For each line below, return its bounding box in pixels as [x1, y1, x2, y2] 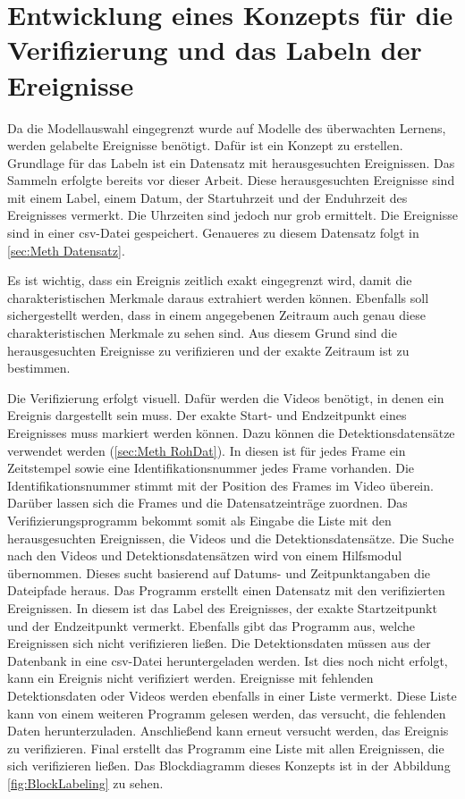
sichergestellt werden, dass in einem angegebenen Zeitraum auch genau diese [7, 306, 426, 324]
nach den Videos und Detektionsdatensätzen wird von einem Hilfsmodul [7, 546, 402, 565]
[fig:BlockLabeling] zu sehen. [7, 773, 164, 792]
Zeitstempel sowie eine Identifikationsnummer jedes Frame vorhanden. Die [7, 458, 415, 477]
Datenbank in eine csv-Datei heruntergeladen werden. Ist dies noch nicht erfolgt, [7, 651, 448, 669]
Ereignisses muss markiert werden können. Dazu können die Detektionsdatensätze [7, 424, 455, 442]
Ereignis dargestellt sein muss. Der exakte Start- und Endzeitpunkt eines [7, 406, 407, 425]
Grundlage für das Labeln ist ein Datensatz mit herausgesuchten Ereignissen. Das [7, 153, 455, 172]
